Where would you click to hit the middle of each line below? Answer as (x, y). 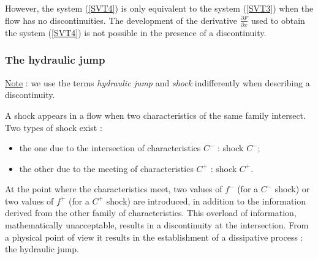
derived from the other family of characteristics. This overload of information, (151, 213)
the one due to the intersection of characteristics (110, 148)
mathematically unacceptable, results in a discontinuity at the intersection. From (157, 225)
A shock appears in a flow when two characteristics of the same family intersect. (155, 115)
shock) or (292, 189)
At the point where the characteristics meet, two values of (114, 189)
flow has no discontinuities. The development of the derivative (121, 20)
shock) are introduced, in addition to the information (206, 201)
